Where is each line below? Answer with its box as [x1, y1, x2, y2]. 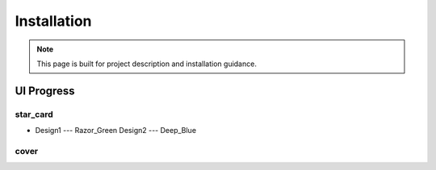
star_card [15, 109, 54, 120]
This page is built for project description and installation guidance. [36, 59, 258, 68]
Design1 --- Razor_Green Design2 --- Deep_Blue [35, 126, 197, 135]
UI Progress [15, 84, 76, 97]
